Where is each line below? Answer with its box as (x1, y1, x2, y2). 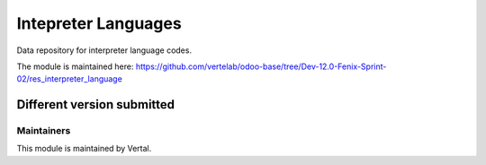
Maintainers (16, 125, 71, 137)
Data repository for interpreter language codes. (16, 45, 193, 56)
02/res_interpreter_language (16, 74, 123, 84)
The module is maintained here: (16, 61, 134, 72)
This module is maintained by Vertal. (16, 143, 152, 154)
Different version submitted (16, 97, 175, 112)
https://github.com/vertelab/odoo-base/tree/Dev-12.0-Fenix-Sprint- (135, 61, 387, 72)
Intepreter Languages (16, 13, 182, 33)
